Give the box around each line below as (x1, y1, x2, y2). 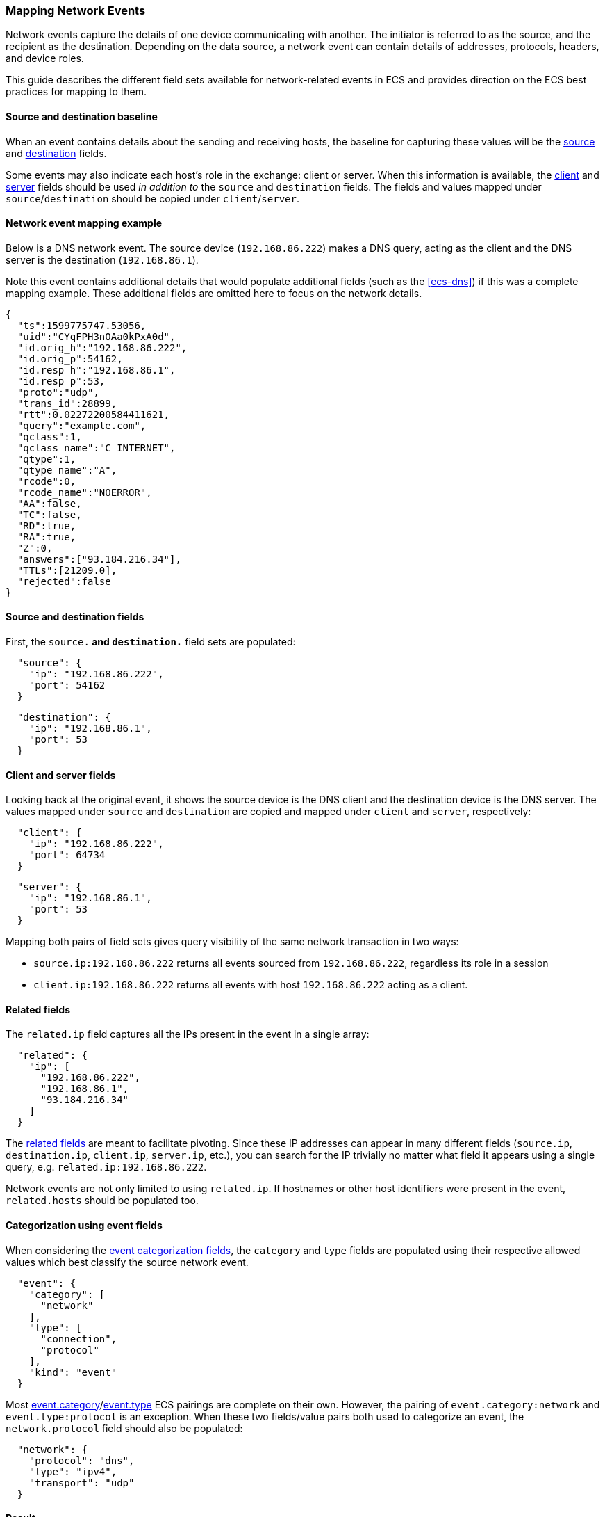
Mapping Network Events (6, 3, 146, 17)
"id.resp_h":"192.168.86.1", (17, 364, 176, 376)
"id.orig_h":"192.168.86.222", (17, 342, 188, 353)
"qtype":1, (17, 453, 76, 465)
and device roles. (6, 52, 84, 65)
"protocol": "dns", (28, 1454, 135, 1466)
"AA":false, (17, 497, 82, 509)
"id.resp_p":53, (17, 375, 106, 387)
